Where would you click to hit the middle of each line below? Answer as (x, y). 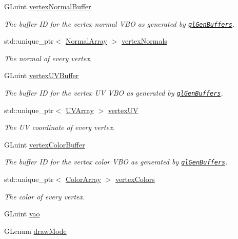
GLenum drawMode (35, 231)
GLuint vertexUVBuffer (42, 75)
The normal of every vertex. (48, 58)
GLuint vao (22, 214)
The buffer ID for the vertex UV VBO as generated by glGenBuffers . (114, 93)
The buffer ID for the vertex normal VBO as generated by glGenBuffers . (120, 23)
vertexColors (135, 179)
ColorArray (83, 179)
